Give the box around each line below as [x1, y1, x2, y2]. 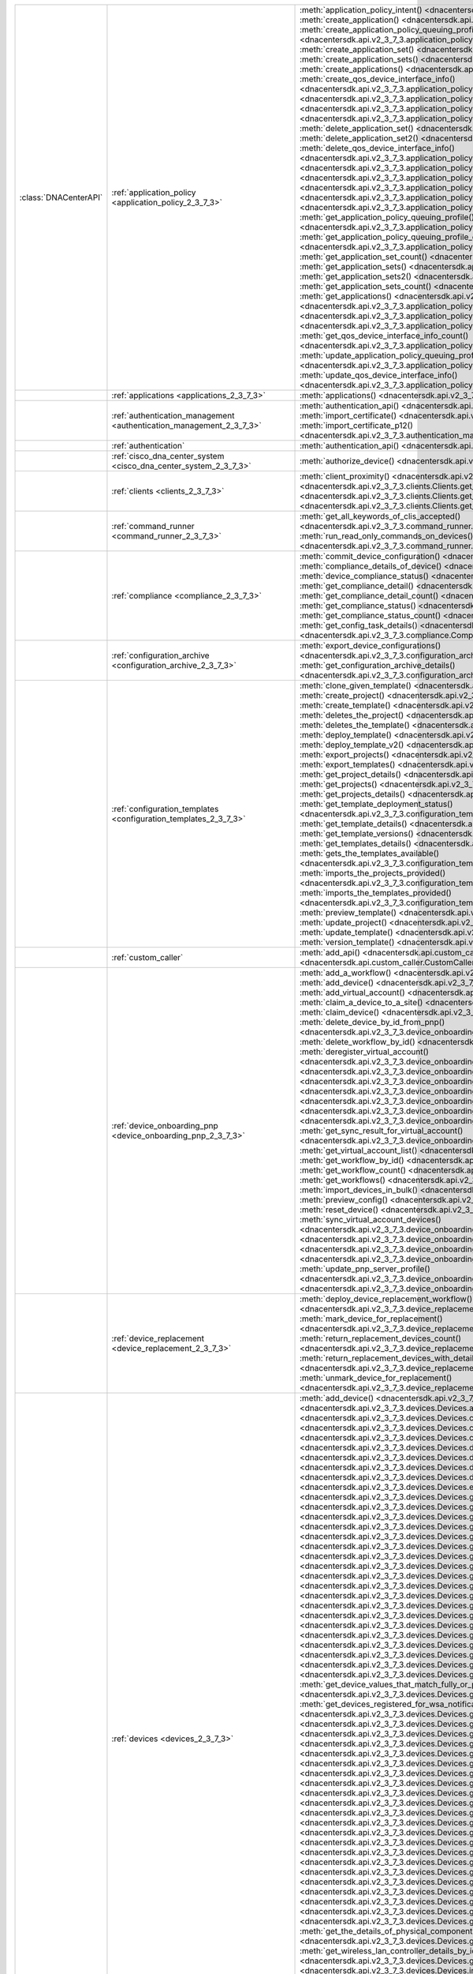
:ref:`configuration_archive [111, 650, 210, 661]
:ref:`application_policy [111, 187, 196, 197]
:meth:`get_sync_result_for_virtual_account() [300, 1125, 464, 1136]
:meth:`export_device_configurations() [300, 640, 441, 651]
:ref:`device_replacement [111, 1333, 205, 1344]
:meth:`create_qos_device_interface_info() [300, 73, 456, 84]
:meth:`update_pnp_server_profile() [300, 1263, 430, 1274]
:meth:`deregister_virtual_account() [300, 1046, 430, 1057]
